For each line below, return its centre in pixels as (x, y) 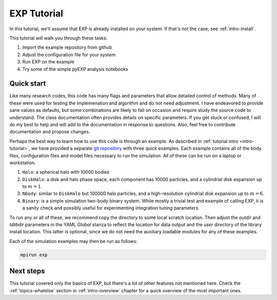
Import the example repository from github (67, 47)
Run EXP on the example (48, 62)
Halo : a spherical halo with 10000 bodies (66, 172)
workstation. (23, 163)
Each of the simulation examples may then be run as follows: (74, 241)
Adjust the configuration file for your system (69, 54)
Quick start (28, 84)
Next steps (27, 271)
